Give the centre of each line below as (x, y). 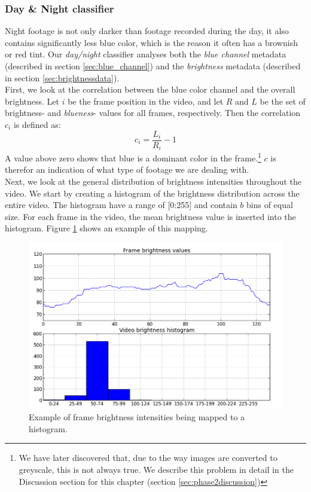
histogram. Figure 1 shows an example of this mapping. (106, 228)
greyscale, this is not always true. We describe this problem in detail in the (156, 469)
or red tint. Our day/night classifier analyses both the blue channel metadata (146, 54)
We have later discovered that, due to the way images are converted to (148, 458)
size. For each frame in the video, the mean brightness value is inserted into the (150, 216)
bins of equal (270, 205)
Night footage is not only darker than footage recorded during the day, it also (147, 31)
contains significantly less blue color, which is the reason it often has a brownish (151, 42)
